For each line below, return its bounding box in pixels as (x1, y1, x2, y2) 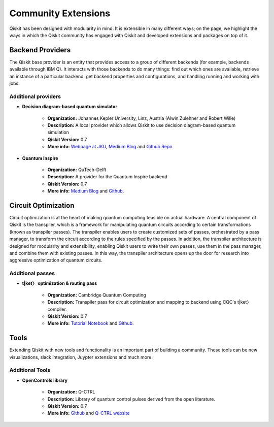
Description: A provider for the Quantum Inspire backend (47, 174, 167, 180)
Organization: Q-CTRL (47, 389, 95, 395)
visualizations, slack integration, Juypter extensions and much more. (9, 354, 153, 360)
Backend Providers (9, 46, 71, 54)
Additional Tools (9, 367, 51, 374)
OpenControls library (22, 377, 68, 383)
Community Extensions (9, 8, 111, 19)
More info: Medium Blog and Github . (47, 188, 124, 194)
